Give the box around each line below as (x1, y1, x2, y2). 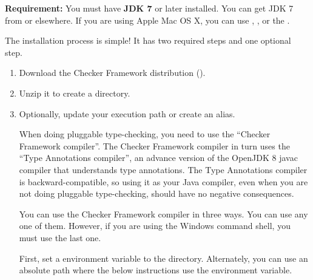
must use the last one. (19, 231, 101, 244)
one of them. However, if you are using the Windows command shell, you (19, 219, 291, 232)
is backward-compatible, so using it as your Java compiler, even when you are (19, 175, 308, 188)
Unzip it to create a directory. (19, 86, 130, 99)
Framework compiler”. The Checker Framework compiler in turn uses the (19, 139, 290, 152)
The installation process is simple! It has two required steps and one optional (5, 34, 291, 47)
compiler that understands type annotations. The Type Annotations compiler (19, 163, 308, 176)
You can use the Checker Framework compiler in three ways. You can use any (19, 207, 308, 220)
